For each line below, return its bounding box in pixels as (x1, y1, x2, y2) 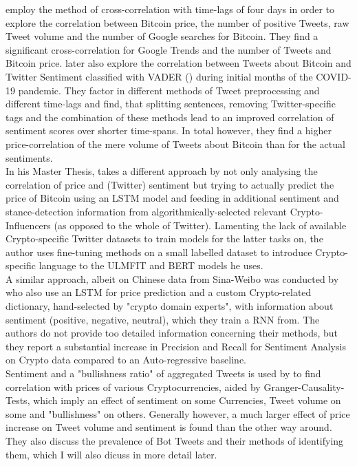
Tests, (6, 393, 30, 407)
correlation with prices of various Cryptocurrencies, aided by (6, 379, 261, 394)
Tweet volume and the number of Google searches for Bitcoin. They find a (6, 29, 318, 43)
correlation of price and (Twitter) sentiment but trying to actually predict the (6, 177, 334, 191)
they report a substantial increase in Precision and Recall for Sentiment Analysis (6, 339, 346, 353)
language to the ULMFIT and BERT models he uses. (39, 258, 263, 273)
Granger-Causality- (263, 379, 345, 394)
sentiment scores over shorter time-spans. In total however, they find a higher (6, 123, 332, 138)
